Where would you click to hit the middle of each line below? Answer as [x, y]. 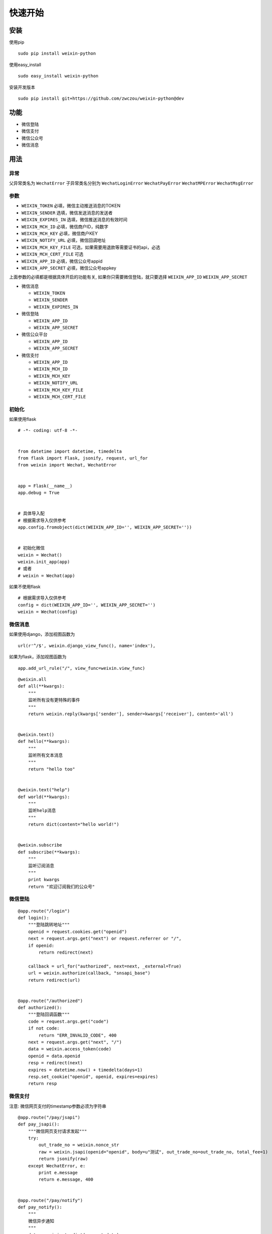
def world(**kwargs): [44, 797]
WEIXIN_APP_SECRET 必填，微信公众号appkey [69, 268]
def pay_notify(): [40, 1207]
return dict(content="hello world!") [73, 825]
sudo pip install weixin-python [57, 54]
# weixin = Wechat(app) [47, 576]
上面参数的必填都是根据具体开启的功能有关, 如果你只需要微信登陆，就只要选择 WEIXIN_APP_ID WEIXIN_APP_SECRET [128, 277]
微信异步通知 [41, 1221]
